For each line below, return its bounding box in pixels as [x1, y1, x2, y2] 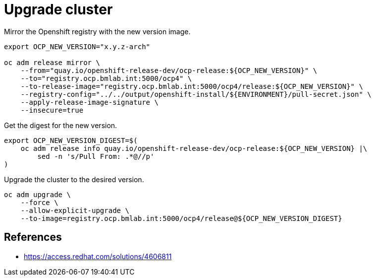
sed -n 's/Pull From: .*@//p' [37, 152, 155, 160]
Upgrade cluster [4, 1, 113, 18]
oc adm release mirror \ [4, 58, 100, 67]
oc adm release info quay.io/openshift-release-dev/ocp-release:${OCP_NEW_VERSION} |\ [20, 144, 368, 152]
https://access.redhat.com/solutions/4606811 [24, 252, 172, 261]
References [4, 231, 62, 244]
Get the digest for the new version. [4, 121, 117, 130]
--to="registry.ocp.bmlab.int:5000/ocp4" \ [20, 74, 192, 82]
